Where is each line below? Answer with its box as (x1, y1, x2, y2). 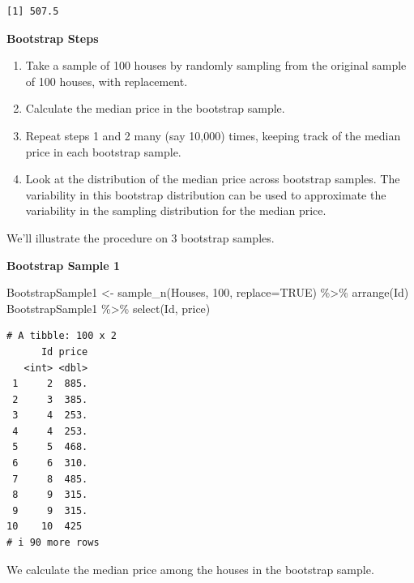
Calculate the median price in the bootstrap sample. (25, 100, 285, 117)
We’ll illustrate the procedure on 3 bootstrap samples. (6, 229, 275, 246)
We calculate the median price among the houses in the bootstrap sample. (6, 560, 374, 577)
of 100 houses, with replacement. (25, 72, 188, 89)
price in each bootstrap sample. (25, 143, 181, 160)
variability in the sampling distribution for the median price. (25, 202, 327, 219)
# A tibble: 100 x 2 (6, 330, 117, 342)
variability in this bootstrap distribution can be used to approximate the (25, 186, 386, 203)
